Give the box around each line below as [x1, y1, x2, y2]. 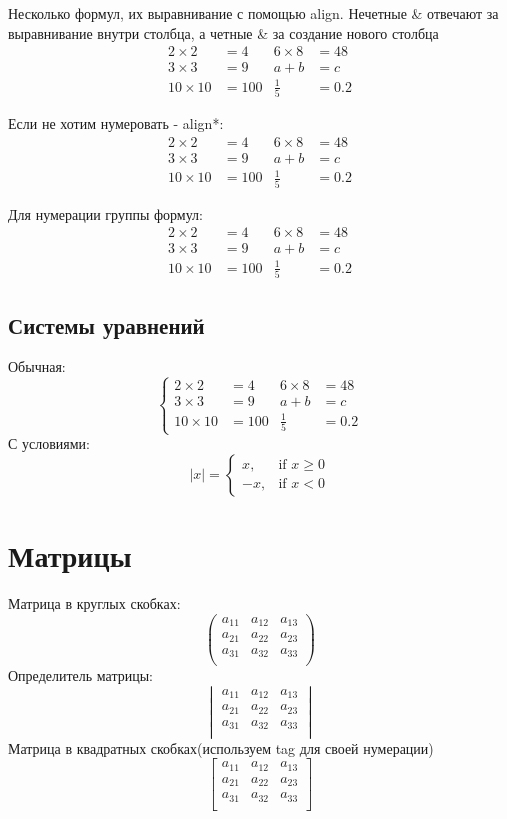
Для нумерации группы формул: [8, 203, 203, 224]
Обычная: [8, 356, 66, 377]
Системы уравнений [8, 309, 205, 340]
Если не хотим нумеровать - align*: [8, 113, 224, 134]
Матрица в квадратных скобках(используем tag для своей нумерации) [8, 737, 434, 758]
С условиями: [8, 433, 90, 454]
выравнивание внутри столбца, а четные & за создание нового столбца [8, 22, 439, 43]
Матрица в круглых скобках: [8, 593, 181, 614]
